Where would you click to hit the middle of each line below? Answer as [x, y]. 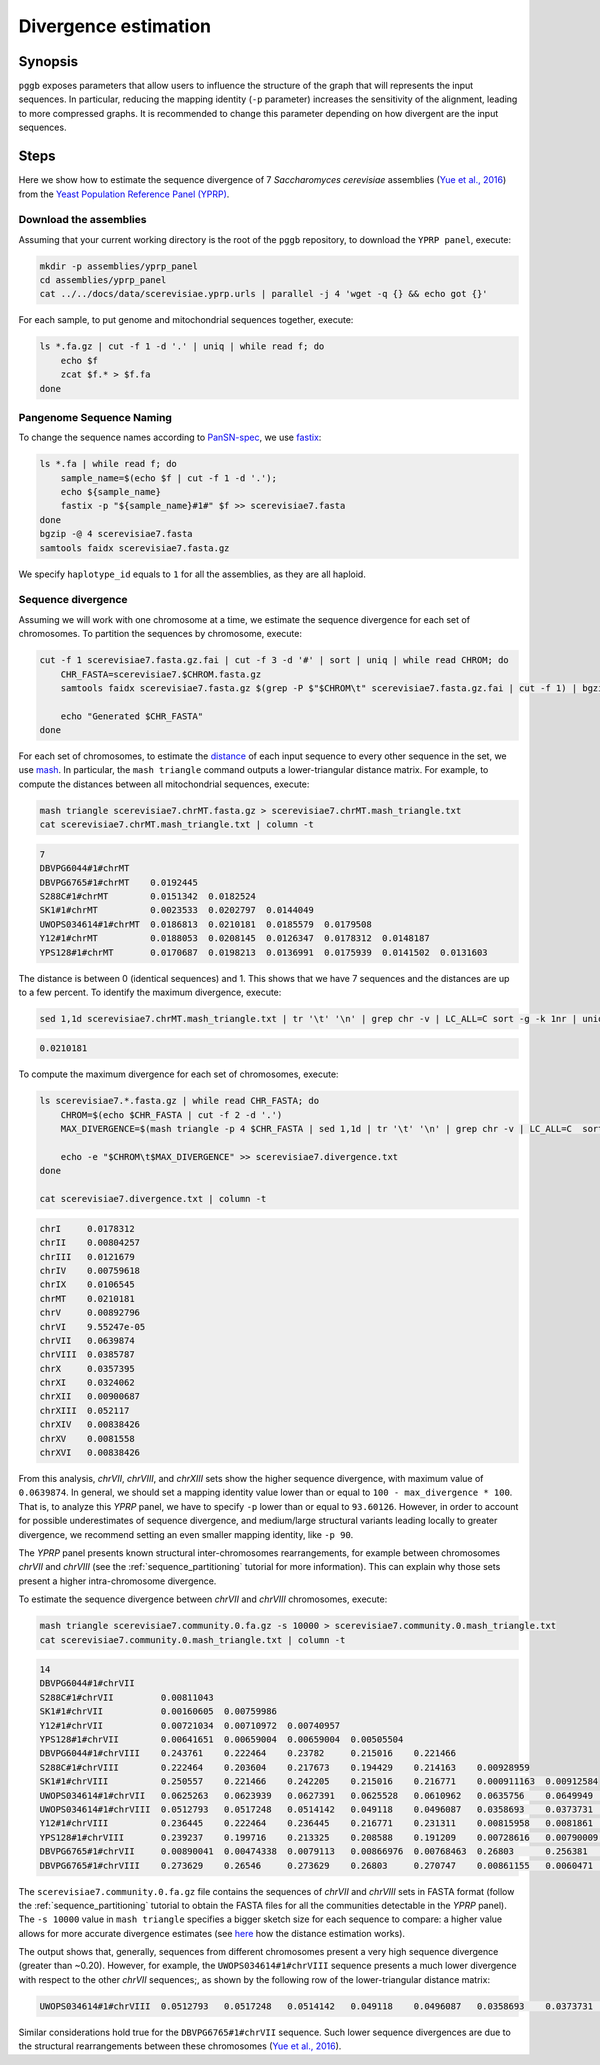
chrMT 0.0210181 [87, 1298]
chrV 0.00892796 [89, 1313]
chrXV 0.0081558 [87, 1438]
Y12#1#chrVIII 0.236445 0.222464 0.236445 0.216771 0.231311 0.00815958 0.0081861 [316, 1823]
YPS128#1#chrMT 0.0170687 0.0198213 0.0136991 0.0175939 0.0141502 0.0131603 [264, 952]
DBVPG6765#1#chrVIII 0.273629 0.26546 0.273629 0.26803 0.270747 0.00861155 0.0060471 [316, 1865]
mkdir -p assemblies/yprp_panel [119, 266]
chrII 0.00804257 [89, 1243]
